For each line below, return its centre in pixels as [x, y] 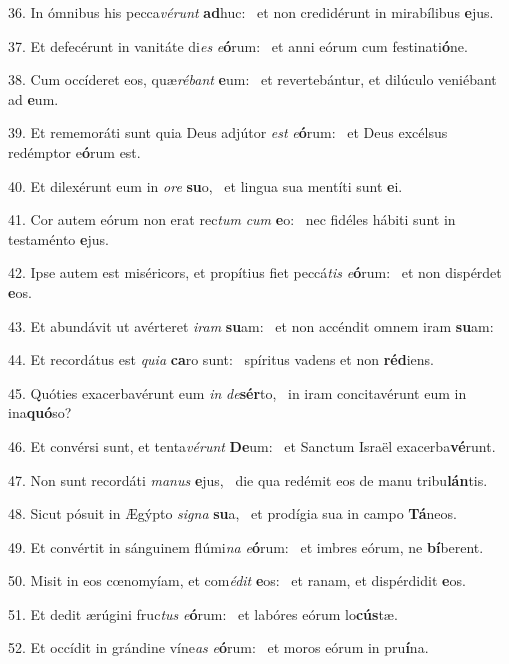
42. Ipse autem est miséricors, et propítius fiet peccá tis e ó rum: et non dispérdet [255, 272]
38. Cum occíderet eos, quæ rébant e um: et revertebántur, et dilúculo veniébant [252, 79]
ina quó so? [40, 412]
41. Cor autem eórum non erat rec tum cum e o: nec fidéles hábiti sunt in [232, 219]
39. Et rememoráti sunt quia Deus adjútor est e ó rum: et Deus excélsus [228, 132]
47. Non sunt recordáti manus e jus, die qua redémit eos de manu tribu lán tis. [248, 479]
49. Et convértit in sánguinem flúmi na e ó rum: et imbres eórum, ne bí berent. [246, 546]
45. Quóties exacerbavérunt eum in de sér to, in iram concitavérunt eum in [237, 392]
